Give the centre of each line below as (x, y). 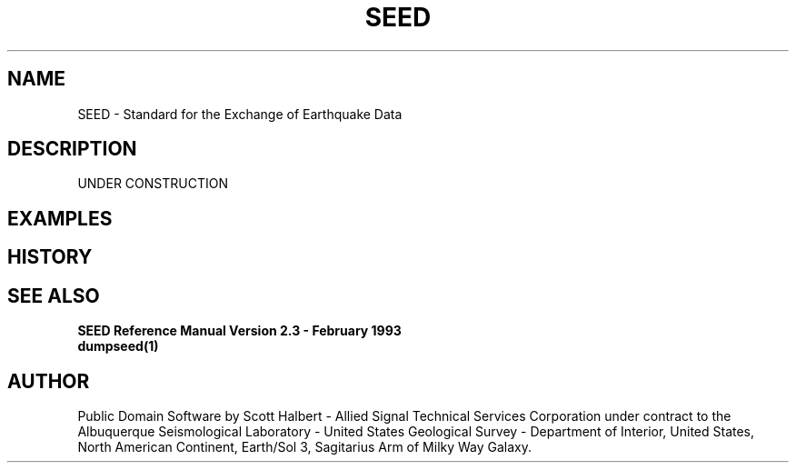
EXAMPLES (60, 218)
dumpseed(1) (118, 346)
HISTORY (50, 257)
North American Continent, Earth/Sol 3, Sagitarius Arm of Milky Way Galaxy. (305, 446)
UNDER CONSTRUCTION (153, 184)
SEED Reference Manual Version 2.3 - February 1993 (239, 331)
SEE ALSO (54, 295)
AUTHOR (49, 381)
